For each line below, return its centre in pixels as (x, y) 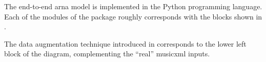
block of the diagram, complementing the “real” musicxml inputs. (107, 54)
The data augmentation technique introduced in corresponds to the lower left (125, 43)
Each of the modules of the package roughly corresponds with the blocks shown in (133, 16)
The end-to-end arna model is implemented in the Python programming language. (133, 6)
